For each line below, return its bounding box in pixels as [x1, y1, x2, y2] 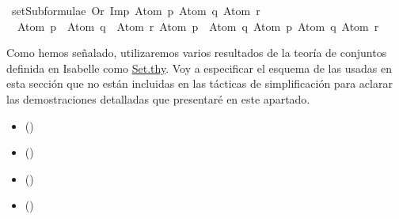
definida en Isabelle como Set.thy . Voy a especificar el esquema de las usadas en [6, 59, 392, 76]
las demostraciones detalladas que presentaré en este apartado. [6, 90, 310, 107]
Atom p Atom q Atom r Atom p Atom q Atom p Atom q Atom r [17, 17, 379, 34]
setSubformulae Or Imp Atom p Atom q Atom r [11, 2, 260, 18]
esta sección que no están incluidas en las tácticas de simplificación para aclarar [6, 75, 393, 92]
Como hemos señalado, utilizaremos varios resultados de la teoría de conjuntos [6, 44, 387, 61]
